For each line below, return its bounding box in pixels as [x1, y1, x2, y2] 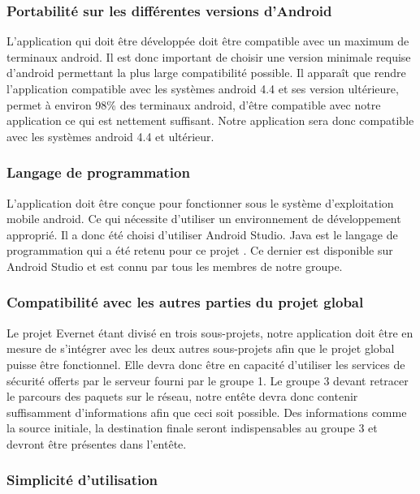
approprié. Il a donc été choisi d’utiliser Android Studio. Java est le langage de [6, 226, 398, 243]
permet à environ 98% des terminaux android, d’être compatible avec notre [6, 96, 381, 113]
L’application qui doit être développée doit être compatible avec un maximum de [6, 32, 409, 49]
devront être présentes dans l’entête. [6, 435, 187, 452]
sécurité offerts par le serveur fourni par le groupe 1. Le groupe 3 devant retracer [6, 372, 409, 389]
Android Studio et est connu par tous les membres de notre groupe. [6, 257, 343, 274]
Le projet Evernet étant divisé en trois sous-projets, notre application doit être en [6, 324, 414, 341]
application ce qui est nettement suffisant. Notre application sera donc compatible [6, 112, 414, 129]
